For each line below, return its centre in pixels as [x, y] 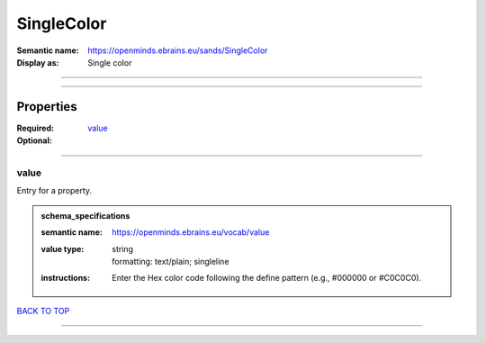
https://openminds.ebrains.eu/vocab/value [191, 232]
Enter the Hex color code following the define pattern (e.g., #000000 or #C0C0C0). [267, 278]
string [123, 248]
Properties [47, 107]
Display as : [38, 62]
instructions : [65, 278]
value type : [63, 248]
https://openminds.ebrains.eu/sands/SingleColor [178, 50]
